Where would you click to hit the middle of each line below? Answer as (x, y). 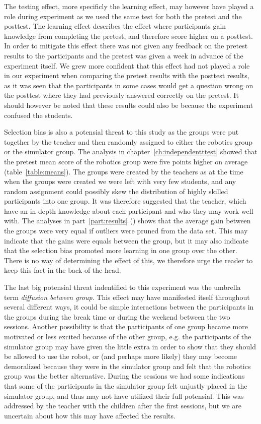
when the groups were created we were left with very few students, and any (120, 181)
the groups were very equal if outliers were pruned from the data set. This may (126, 231)
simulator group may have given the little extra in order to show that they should (130, 346)
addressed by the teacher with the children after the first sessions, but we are (123, 406)
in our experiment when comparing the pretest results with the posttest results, (127, 75)
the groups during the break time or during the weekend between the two (117, 316)
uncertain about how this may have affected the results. (90, 415)
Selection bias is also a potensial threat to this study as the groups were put (121, 132)
